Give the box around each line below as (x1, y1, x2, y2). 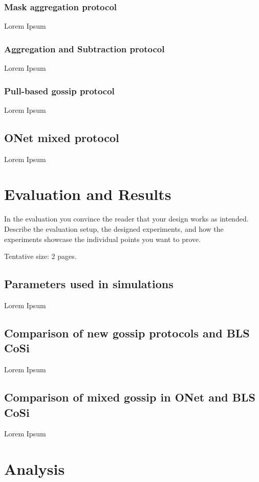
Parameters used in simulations (4, 276, 174, 292)
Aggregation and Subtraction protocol (4, 42, 165, 55)
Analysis (4, 458, 65, 479)
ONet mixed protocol (4, 129, 119, 145)
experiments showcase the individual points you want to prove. (4, 233, 201, 244)
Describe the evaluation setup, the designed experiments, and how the (4, 223, 224, 234)
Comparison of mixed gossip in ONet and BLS (4, 389, 255, 405)
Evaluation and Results (4, 184, 171, 205)
